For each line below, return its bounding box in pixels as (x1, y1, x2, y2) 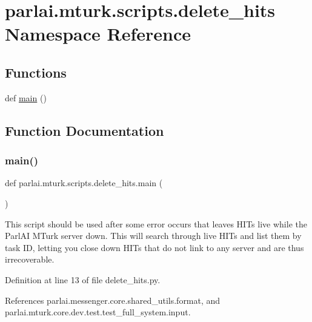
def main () (5, 91, 47, 104)
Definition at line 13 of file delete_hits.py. (5, 273, 161, 286)
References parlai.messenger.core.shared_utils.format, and (5, 293, 221, 306)
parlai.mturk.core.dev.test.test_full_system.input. (5, 306, 191, 318)
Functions (5, 62, 67, 81)
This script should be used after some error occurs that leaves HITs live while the (5, 217, 307, 230)
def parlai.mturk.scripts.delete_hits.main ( (5, 176, 163, 189)
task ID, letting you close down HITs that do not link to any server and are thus (5, 241, 304, 253)
